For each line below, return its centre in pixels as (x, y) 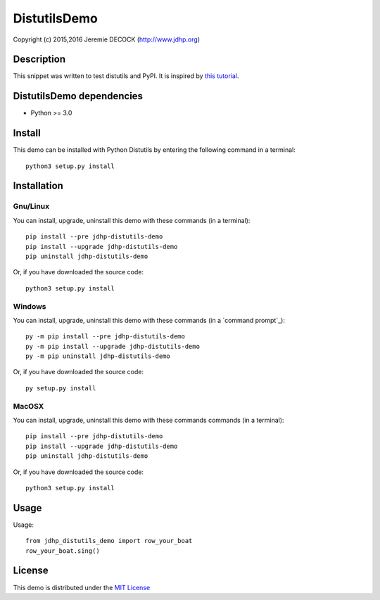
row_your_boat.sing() (63, 551)
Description (39, 59)
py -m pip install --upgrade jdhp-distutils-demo (113, 346)
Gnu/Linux (31, 206)
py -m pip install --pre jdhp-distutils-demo (106, 337)
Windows (30, 306)
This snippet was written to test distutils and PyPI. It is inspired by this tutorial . (126, 76)
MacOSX (28, 406)
